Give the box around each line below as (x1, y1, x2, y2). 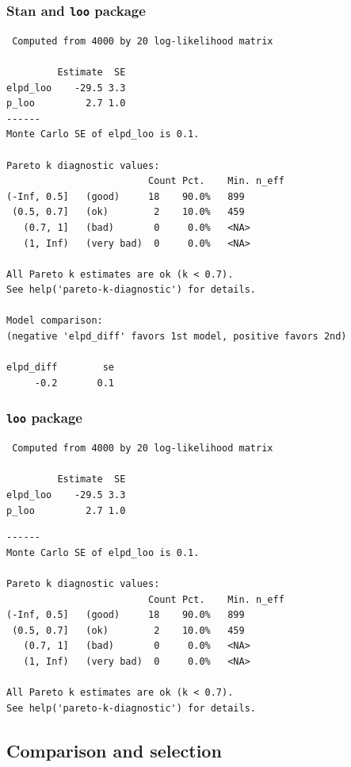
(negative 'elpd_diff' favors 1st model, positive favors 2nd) (6, 331, 347, 343)
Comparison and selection (6, 738, 222, 762)
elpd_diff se (6, 362, 115, 374)
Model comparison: (6, 315, 103, 327)
